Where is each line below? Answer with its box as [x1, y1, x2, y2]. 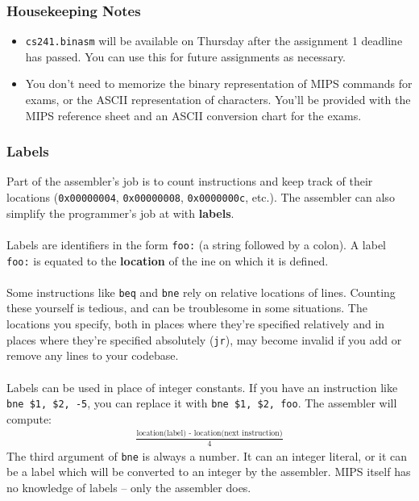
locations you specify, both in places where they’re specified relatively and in [6, 315, 385, 332]
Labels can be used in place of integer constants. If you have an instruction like [6, 378, 398, 395]
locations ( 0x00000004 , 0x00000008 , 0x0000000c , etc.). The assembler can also [6, 189, 395, 206]
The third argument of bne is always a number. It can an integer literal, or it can [6, 447, 408, 464]
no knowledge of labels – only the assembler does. [6, 478, 251, 495]
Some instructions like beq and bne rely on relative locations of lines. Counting [6, 283, 396, 300]
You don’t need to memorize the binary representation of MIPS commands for [25, 75, 413, 92]
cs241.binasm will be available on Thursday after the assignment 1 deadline [25, 32, 403, 49]
